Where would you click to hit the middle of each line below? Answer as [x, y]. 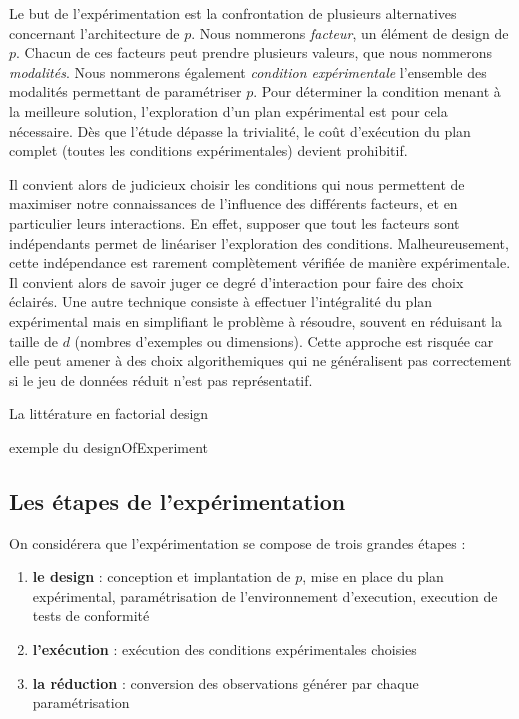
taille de [33, 340]
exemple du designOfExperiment [109, 446]
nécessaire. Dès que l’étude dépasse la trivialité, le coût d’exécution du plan [240, 130]
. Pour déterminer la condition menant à [377, 91]
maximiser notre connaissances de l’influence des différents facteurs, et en [233, 203]
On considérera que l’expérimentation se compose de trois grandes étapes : [237, 542]
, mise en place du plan [373, 576]
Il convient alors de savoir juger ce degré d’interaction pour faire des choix [236, 281]
